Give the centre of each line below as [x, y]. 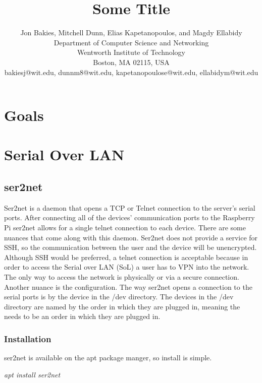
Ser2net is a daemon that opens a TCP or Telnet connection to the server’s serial [130, 207]
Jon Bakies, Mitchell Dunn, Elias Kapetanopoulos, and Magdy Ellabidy [131, 33]
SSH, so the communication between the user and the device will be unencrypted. [130, 247]
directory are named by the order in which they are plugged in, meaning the [122, 306]
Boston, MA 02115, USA [131, 62]
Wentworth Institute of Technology [131, 52]
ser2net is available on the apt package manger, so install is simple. [108, 358]
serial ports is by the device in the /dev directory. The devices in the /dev [119, 297]
